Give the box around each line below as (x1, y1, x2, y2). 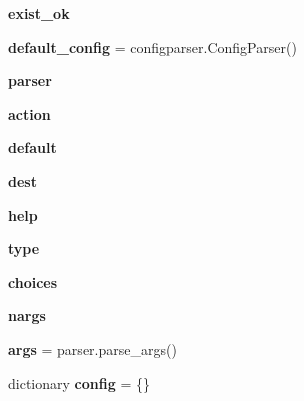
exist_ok (8, 3, 70, 23)
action (8, 103, 51, 124)
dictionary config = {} (8, 372, 150, 393)
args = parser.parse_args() (8, 338, 177, 359)
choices (8, 271, 58, 292)
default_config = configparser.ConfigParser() (8, 36, 297, 57)
